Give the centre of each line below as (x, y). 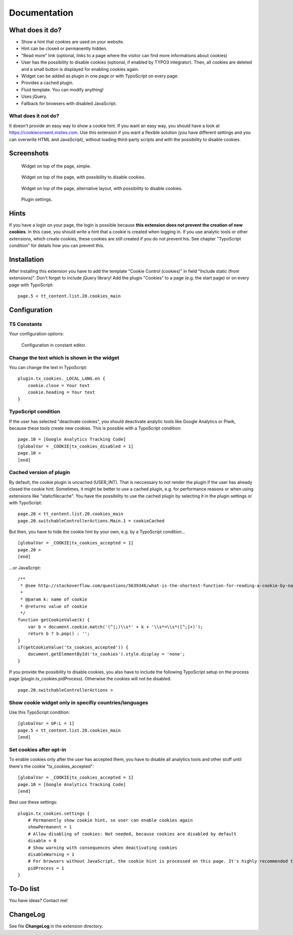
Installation (26, 259)
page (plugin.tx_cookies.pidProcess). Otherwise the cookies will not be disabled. (90, 679)
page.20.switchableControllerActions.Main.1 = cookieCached (91, 521)
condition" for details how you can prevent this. (57, 246)
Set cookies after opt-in (38, 749)
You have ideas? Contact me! (38, 901)
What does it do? (35, 30)
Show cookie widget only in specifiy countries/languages (79, 702)
